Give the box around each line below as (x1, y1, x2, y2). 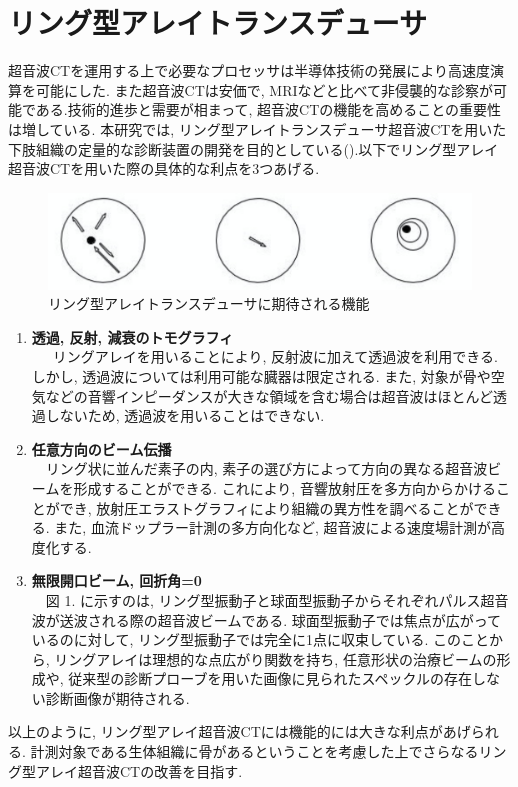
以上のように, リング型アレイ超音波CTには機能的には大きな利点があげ (8, 721, 471, 742)
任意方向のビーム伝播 (31, 438, 172, 459)
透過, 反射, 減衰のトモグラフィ (31, 326, 234, 347)
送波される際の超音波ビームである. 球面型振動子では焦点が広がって (59, 609, 502, 630)
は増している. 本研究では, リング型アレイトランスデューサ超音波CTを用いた (8, 118, 507, 139)
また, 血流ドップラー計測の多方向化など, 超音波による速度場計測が (54, 517, 492, 538)
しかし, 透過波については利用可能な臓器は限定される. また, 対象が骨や (31, 365, 491, 386)
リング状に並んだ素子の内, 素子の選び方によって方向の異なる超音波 (45, 458, 488, 479)
